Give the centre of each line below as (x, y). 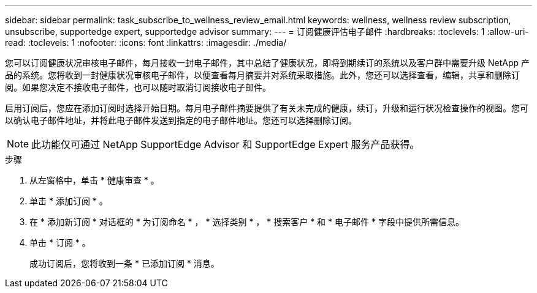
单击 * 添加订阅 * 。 (69, 201)
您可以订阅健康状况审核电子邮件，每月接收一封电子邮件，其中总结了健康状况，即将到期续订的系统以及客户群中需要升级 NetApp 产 (267, 63)
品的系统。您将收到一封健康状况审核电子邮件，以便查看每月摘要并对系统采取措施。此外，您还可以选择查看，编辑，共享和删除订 (262, 75)
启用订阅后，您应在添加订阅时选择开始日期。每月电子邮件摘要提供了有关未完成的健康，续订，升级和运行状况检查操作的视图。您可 (267, 108)
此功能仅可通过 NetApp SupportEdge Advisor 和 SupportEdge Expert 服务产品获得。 (226, 144)
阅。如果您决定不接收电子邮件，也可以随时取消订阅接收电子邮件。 (138, 87)
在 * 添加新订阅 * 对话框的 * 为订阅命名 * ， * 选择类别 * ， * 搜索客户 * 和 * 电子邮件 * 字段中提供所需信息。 (247, 222)
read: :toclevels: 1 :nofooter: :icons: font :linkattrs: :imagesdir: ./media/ (146, 43)
